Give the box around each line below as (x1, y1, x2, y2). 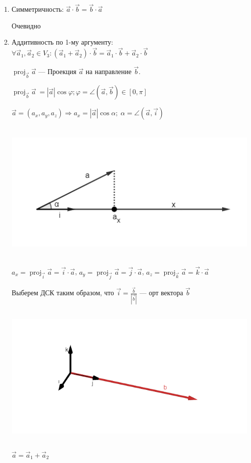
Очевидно (11, 20, 41, 30)
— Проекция (38, 66, 76, 77)
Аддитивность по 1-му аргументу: (11, 37, 113, 47)
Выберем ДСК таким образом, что (11, 287, 114, 298)
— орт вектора (139, 287, 183, 298)
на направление (85, 66, 132, 77)
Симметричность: (11, 4, 64, 14)
